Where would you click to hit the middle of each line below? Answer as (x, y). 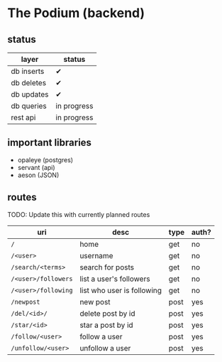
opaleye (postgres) (45, 160)
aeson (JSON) (38, 175)
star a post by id (106, 325)
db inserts (28, 71)
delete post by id (107, 313)
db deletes (29, 83)
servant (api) (36, 167)
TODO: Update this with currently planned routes (79, 214)
